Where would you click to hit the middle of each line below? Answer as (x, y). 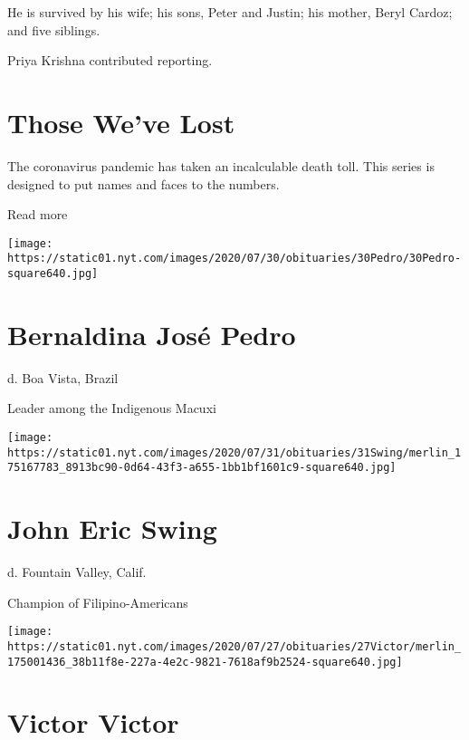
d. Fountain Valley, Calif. (77, 572)
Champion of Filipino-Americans (98, 602)
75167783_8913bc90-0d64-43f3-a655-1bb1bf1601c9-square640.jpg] (202, 468)
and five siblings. (54, 29)
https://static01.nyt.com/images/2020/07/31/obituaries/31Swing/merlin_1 (234, 452)
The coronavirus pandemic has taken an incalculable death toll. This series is (221, 165)
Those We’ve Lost (121, 122)
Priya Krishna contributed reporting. (110, 60)
